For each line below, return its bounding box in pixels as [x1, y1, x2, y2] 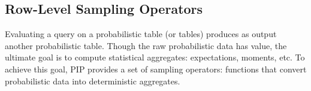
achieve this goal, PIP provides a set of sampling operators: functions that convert [5, 62, 307, 75]
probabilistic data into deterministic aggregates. [5, 74, 180, 87]
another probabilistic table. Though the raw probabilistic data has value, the [5, 39, 287, 51]
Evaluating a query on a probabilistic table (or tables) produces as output [5, 28, 277, 40]
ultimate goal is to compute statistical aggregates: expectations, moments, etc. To [5, 51, 305, 63]
